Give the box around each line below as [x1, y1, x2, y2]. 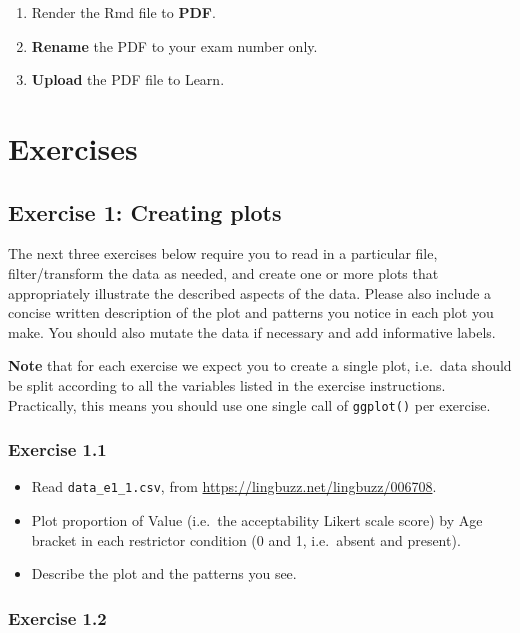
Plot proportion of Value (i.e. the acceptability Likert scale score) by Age [31, 510, 483, 531]
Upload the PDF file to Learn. [31, 69, 225, 90]
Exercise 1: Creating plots [8, 196, 282, 227]
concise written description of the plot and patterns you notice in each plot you [8, 302, 494, 323]
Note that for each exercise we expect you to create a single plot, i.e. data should [8, 355, 512, 376]
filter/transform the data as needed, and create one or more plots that [8, 262, 439, 283]
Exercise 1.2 [8, 605, 107, 630]
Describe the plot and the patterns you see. [31, 563, 297, 584]
